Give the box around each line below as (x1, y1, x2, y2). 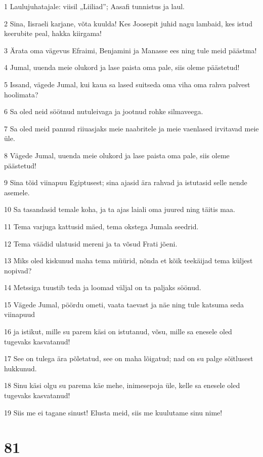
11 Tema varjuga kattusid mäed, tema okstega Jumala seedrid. (4, 221, 199, 231)
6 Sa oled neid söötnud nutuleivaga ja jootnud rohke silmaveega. (4, 106, 203, 117)
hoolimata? (4, 89, 38, 99)
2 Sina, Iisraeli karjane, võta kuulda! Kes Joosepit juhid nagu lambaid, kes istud (4, 18, 253, 28)
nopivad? (4, 265, 32, 275)
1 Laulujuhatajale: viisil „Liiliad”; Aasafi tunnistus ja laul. (4, 1, 185, 11)
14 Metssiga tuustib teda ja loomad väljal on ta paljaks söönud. (4, 282, 201, 293)
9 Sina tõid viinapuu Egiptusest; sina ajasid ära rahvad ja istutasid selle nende (4, 177, 247, 188)
